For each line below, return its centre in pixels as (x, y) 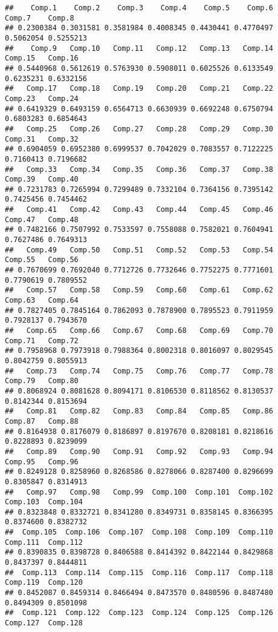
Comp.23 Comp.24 (42, 98)
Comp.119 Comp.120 (44, 583)
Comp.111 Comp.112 (44, 542)
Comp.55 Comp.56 (42, 260)
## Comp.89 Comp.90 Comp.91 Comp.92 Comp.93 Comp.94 (139, 451)
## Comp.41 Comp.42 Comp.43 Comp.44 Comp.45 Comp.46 (139, 210)
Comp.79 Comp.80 (42, 381)
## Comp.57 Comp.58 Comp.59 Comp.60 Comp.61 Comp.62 (139, 290)
